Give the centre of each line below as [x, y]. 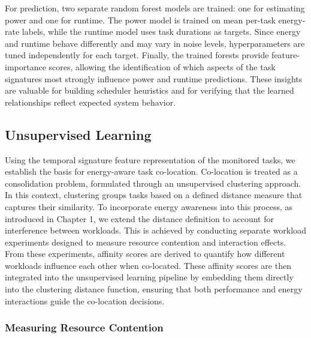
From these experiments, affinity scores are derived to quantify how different [145, 254]
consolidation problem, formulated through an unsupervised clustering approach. [153, 183]
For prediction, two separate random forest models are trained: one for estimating [155, 8]
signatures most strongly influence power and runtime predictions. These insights [154, 78]
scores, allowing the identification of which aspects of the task [162, 66]
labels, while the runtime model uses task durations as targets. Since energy [161, 32]
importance [25, 66]
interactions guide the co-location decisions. [85, 300]
